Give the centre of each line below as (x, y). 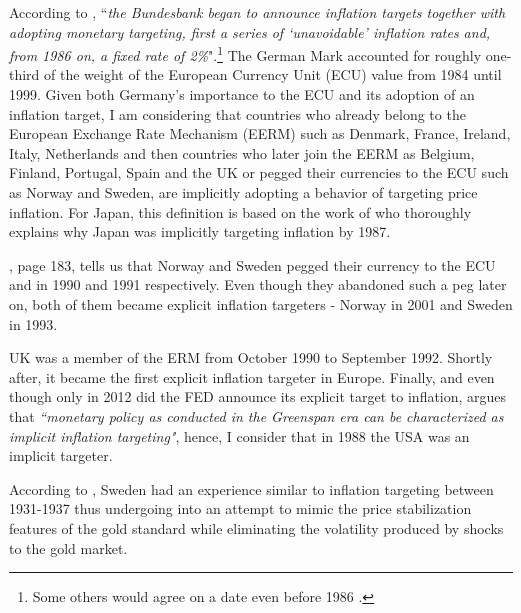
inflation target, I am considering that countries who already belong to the (237, 113)
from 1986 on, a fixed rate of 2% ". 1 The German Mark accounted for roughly (245, 53)
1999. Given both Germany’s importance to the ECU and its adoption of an (242, 94)
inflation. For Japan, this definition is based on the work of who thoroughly (240, 211)
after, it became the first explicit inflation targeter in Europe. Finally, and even (252, 376)
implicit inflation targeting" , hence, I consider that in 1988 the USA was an (239, 435)
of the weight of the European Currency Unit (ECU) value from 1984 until (273, 74)
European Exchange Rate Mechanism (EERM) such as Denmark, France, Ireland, (260, 133)
